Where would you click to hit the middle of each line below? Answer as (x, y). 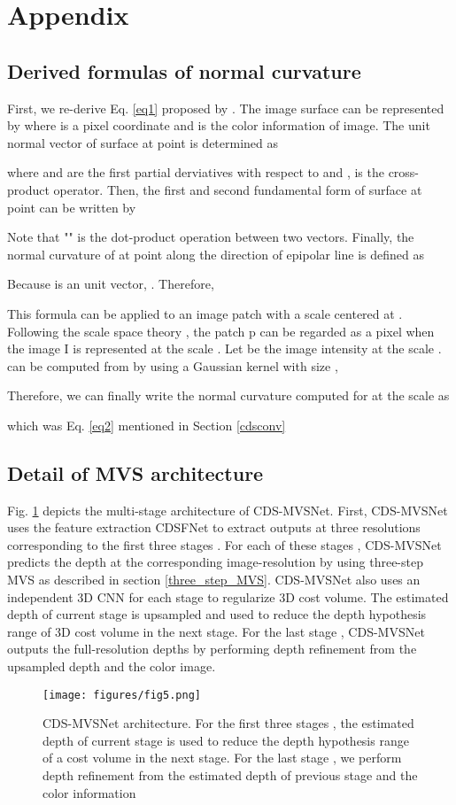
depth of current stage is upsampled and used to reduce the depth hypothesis (217, 614)
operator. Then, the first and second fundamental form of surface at (238, 189)
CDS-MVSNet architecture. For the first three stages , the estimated (228, 723)
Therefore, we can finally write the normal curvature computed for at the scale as (228, 395)
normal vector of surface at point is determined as (143, 142)
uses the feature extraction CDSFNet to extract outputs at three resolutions (214, 527)
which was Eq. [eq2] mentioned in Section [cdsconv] (147, 425)
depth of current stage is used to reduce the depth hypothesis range (226, 740)
